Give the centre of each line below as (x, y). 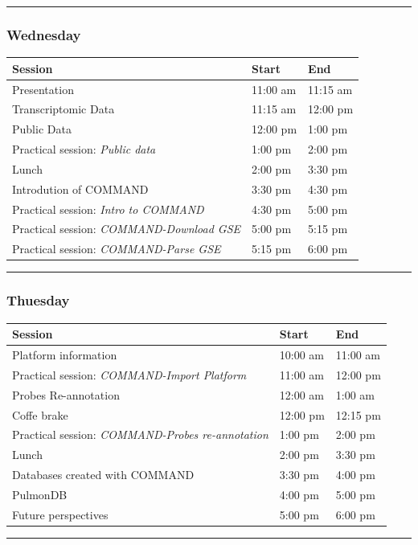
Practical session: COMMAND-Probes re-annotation (140, 434)
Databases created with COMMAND (103, 475)
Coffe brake (40, 414)
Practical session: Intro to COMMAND (108, 209)
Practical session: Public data (84, 149)
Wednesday (44, 34)
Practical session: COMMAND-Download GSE (127, 229)
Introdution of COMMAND (80, 188)
